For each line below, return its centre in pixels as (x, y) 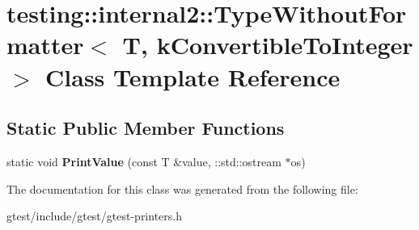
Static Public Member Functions (146, 128)
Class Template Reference (193, 76)
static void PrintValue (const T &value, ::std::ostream (144, 161)
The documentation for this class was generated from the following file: (182, 188)
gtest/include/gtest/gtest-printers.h (94, 216)
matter (45, 45)
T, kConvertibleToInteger (268, 45)
